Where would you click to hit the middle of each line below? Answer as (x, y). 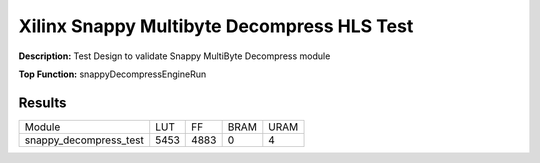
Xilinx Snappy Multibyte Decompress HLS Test (216, 26)
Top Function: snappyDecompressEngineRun (112, 74)
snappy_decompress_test (84, 140)
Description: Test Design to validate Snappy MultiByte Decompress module (174, 56)
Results (42, 102)
